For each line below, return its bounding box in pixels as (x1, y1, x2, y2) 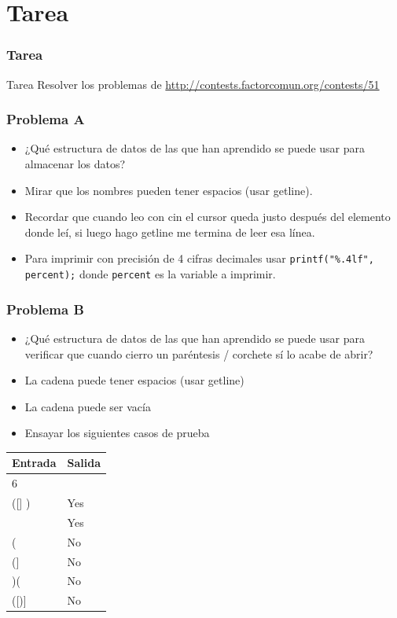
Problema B (6, 299, 84, 318)
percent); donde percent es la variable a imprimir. (24, 266, 276, 282)
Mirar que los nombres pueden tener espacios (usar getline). (24, 182, 313, 198)
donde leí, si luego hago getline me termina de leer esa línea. (24, 223, 315, 240)
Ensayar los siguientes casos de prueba (24, 425, 210, 441)
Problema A (6, 109, 85, 129)
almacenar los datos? (24, 156, 126, 171)
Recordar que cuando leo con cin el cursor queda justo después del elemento (24, 208, 391, 225)
